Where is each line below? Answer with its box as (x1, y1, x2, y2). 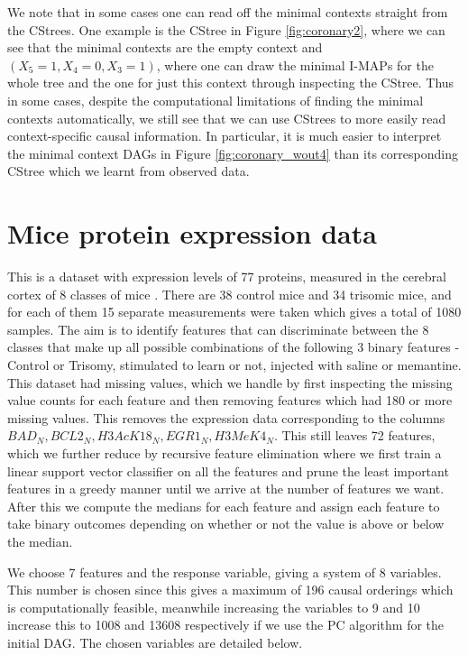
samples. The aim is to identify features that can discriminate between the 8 (7, 319, 429, 338)
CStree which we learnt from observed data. (7, 161, 250, 180)
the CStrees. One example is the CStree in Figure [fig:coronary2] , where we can (7, 20, 445, 39)
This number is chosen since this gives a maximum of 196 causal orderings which (7, 580, 454, 599)
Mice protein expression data (7, 215, 377, 252)
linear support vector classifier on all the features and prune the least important (7, 461, 449, 480)
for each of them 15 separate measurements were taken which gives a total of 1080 (7, 302, 462, 321)
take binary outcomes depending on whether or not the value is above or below (7, 514, 445, 533)
